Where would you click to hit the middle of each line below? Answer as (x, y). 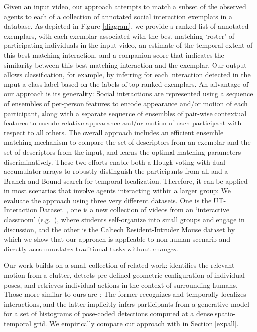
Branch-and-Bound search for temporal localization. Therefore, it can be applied (126, 181)
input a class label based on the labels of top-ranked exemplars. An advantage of (126, 84)
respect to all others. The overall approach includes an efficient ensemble (114, 132)
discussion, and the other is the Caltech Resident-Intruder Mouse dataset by (120, 229)
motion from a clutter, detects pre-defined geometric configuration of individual (124, 275)
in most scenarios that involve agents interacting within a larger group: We (118, 190)
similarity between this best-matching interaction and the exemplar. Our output (125, 64)
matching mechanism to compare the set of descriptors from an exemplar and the (127, 142)
